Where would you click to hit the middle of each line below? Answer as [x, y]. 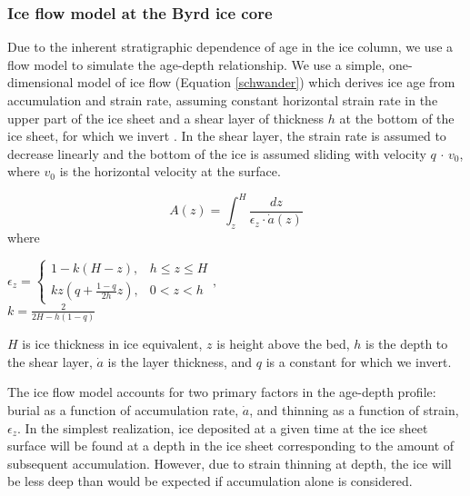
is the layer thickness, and [180, 361]
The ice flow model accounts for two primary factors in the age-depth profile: [222, 392]
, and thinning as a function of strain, [354, 410]
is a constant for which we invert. [359, 361]
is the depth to [406, 344]
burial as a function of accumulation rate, [123, 410]
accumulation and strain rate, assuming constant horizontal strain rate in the [223, 100]
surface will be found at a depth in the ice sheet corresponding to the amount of [231, 446]
